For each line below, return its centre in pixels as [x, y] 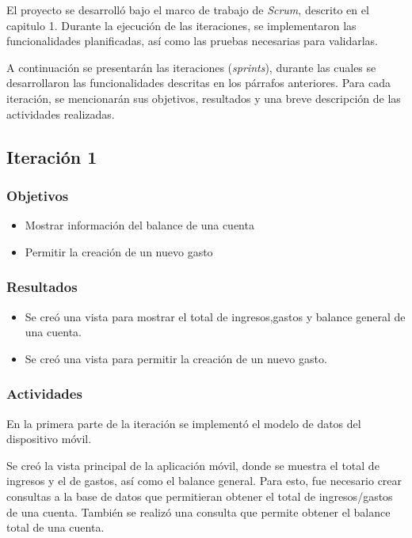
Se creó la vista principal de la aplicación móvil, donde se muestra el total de [193, 465]
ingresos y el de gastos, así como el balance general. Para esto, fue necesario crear [204, 481]
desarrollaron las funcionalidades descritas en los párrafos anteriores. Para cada [198, 83]
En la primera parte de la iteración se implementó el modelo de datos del [184, 423]
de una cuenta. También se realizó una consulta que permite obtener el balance [198, 511]
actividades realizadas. [61, 114]
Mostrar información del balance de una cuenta [139, 225]
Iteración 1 [52, 156]
